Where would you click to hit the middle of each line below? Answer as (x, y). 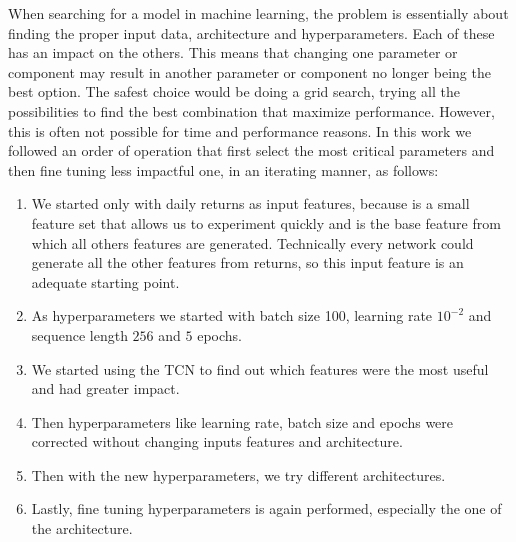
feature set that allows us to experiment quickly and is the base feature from (266, 222)
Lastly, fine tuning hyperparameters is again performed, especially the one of (266, 508)
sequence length (79, 334)
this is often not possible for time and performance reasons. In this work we (240, 130)
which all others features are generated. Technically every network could (252, 242)
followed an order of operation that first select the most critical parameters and (251, 150)
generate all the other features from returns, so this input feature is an (247, 262)
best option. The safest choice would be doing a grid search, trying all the (234, 91)
